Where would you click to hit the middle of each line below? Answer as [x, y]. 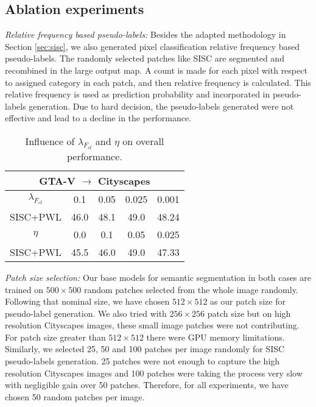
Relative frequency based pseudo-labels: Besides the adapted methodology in [146, 34]
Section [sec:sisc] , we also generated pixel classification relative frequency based [152, 46]
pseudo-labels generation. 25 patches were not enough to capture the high [142, 361]
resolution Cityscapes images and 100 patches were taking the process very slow [154, 373]
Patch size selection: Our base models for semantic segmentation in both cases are [158, 277]
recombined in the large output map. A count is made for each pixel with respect [156, 70]
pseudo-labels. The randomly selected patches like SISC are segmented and [145, 58]
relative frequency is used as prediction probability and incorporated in [138, 94]
